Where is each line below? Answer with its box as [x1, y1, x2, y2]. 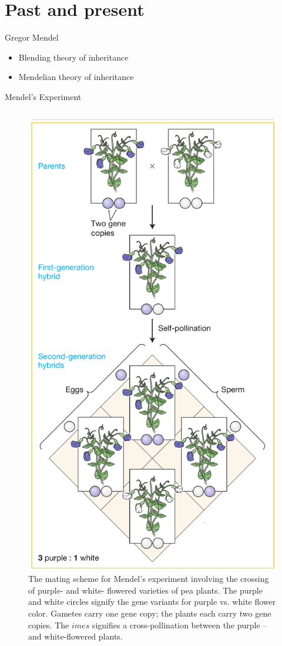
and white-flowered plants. [28, 630, 123, 642]
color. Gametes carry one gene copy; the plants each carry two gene [28, 607, 271, 619]
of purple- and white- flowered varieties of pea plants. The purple [28, 584, 263, 596]
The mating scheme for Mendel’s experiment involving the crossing [28, 572, 269, 585]
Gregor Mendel [5, 31, 59, 44]
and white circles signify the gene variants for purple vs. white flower [28, 595, 276, 608]
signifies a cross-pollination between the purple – [92, 618, 267, 631]
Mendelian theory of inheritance [18, 71, 134, 83]
